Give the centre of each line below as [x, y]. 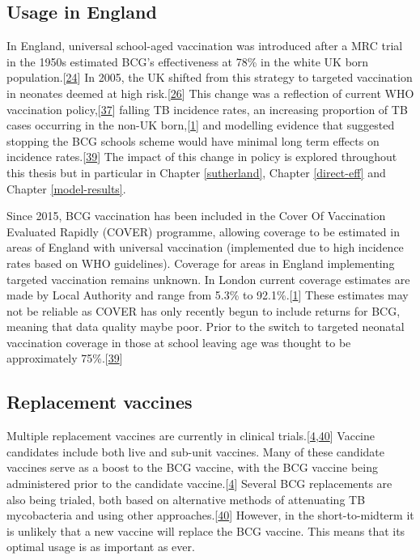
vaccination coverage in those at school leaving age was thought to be [179, 342]
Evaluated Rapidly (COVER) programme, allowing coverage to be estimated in [203, 231]
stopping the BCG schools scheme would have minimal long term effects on [193, 140]
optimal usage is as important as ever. [101, 547]
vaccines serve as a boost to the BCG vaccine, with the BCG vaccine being [192, 467]
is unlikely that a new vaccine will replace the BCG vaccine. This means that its [206, 530]
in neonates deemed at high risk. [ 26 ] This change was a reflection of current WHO [210, 93]
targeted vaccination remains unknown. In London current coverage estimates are [208, 279]
